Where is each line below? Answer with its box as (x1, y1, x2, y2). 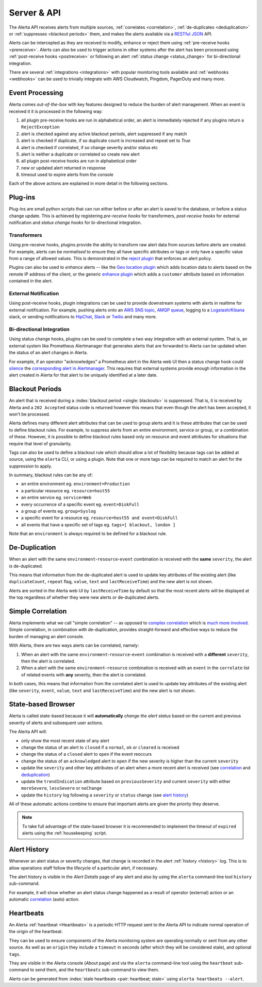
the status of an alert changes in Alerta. (9, 350, 88, 356)
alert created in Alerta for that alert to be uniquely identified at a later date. (9, 372, 158, 378)
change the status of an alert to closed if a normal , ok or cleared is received (21, 744, 180, 750)
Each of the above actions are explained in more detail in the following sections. (9, 180, 168, 187)
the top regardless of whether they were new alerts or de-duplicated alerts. (9, 594, 160, 600)
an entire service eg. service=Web (21, 495, 92, 501)
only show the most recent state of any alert (21, 738, 109, 744)
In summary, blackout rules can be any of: (9, 472, 93, 478)
